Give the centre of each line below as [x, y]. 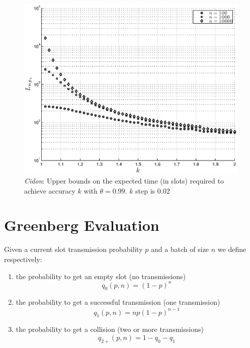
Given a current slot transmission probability [73, 249]
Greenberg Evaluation [82, 225]
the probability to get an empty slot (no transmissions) [101, 276]
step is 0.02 [153, 190]
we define [232, 249]
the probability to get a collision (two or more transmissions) [110, 329]
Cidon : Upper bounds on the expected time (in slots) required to [124, 181]
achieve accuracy [50, 190]
